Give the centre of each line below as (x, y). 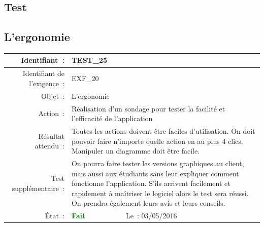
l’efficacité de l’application (112, 118)
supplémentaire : (38, 188)
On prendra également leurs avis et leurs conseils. (148, 203)
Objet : (53, 96)
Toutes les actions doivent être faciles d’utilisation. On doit (163, 131)
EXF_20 (85, 78)
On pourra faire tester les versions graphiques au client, (158, 163)
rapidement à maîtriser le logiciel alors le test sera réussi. (160, 193)
